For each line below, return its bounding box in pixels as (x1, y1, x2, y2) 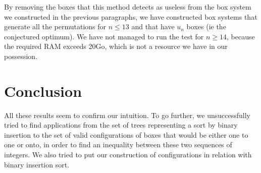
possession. (4, 50, 38, 61)
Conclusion (4, 80, 82, 101)
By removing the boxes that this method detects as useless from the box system (4, 2, 251, 12)
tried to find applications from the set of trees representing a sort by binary (4, 120, 238, 130)
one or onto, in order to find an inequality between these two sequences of (4, 139, 232, 150)
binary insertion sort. (4, 159, 70, 169)
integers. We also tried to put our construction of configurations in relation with (4, 149, 252, 160)
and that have (131, 21, 175, 32)
